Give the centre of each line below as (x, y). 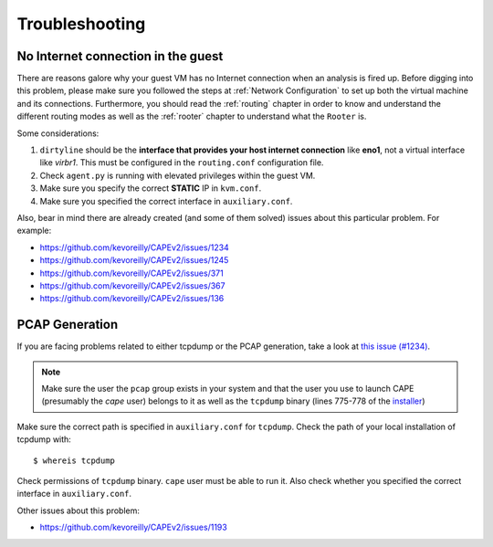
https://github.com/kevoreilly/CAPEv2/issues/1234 (135, 247)
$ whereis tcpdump (74, 460)
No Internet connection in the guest (120, 56)
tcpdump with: (44, 439)
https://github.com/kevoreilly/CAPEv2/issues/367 (132, 285)
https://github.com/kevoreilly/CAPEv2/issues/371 (131, 273)
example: (34, 231)
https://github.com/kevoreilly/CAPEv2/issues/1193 (133, 527)
